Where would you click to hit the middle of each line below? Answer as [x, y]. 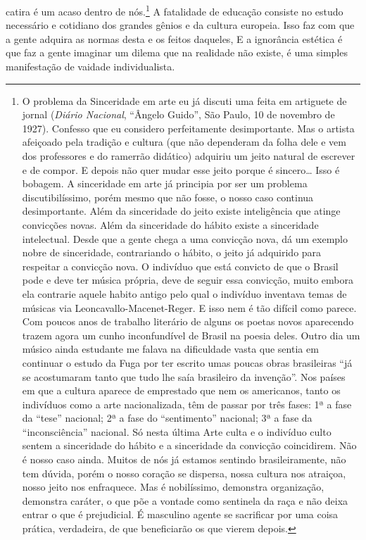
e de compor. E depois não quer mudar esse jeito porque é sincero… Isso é [181, 169]
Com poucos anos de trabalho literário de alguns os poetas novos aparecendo [188, 321]
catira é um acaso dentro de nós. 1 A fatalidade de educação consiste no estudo [175, 10]
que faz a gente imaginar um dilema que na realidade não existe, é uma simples [177, 52]
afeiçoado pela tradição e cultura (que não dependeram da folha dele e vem [184, 142]
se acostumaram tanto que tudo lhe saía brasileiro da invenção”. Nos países [184, 376]
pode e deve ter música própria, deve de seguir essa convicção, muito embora [188, 280]
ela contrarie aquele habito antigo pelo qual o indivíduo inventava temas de [184, 293]
